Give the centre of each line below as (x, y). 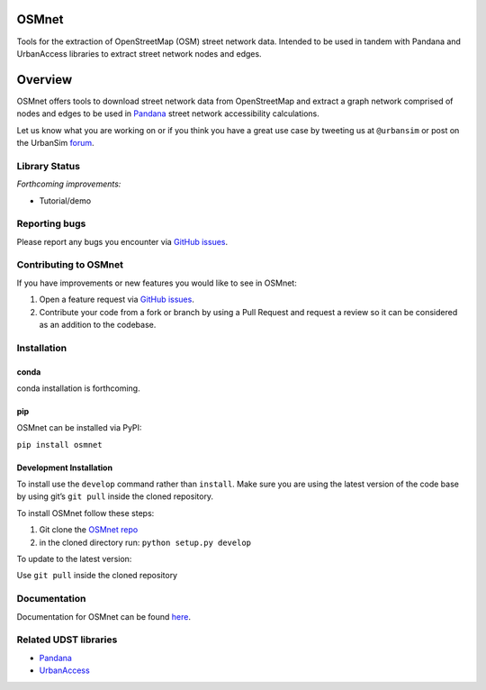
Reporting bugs (51, 223)
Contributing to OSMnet (70, 265)
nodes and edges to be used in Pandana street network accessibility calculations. (168, 113)
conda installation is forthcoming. (78, 388)
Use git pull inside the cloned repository (97, 576)
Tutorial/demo (65, 200)
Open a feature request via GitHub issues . (117, 300)
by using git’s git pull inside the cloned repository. (115, 496)
